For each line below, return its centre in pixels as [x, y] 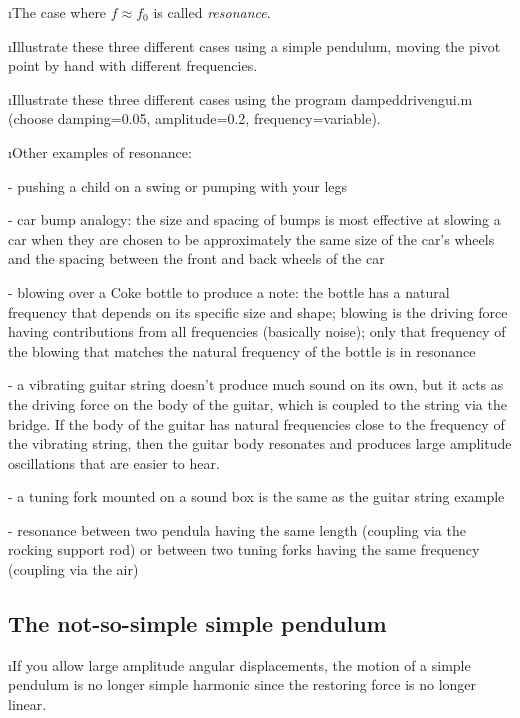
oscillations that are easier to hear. [114, 462]
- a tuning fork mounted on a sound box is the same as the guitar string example [256, 496]
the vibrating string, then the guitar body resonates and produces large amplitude [260, 443]
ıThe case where [57, 12]
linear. [27, 704]
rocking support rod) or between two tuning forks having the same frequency [244, 549]
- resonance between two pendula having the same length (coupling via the [237, 529]
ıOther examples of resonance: [100, 151]
